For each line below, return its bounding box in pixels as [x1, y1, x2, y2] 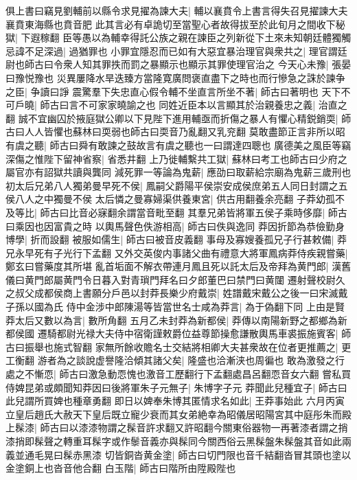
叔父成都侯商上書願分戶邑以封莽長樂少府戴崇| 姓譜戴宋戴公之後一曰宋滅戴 [14, 286, 348, 300]
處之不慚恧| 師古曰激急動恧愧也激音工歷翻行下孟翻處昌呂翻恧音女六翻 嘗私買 [5, 367, 352, 381]
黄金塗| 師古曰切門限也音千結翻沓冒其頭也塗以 [143, 447, 352, 461]
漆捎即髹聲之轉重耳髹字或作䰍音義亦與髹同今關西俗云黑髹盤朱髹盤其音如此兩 [5, 434, 352, 448]
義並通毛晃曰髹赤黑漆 [5, 447, 102, 461]
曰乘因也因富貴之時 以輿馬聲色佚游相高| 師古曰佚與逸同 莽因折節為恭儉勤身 [5, 218, 345, 233]
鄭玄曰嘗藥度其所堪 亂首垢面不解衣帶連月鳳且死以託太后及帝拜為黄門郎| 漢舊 [5, 259, 352, 273]
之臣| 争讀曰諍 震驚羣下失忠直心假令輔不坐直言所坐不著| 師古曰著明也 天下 [5, 84, 341, 98]
